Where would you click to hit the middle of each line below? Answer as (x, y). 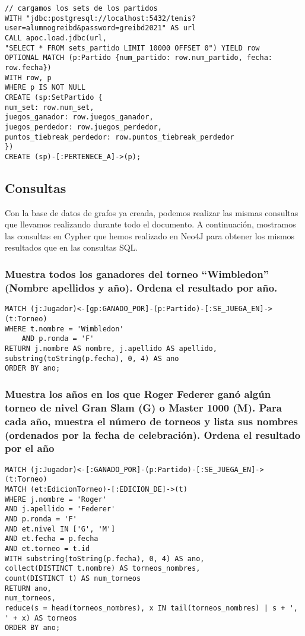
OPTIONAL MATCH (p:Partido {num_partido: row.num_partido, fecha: (139, 58)
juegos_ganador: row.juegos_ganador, (79, 117)
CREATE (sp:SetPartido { (54, 97)
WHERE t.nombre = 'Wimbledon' (64, 329)
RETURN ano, (28, 588)
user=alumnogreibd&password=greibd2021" (86, 28)
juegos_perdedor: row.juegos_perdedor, (83, 127)
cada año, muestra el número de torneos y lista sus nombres (151, 421)
